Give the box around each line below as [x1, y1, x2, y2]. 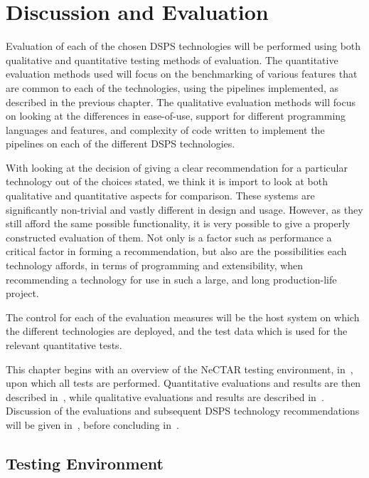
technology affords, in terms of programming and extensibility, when [6, 258, 304, 273]
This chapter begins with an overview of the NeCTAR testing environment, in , [6, 361, 353, 376]
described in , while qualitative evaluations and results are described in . [6, 389, 324, 404]
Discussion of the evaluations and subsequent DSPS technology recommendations [6, 403, 360, 418]
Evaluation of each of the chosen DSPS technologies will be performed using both [6, 38, 361, 53]
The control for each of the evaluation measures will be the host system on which [6, 309, 360, 324]
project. [6, 286, 39, 301]
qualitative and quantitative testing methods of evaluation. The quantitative [6, 52, 338, 67]
